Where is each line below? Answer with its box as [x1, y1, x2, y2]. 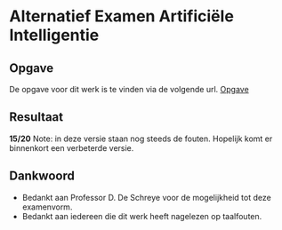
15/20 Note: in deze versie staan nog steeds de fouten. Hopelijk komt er [9, 133, 273, 144]
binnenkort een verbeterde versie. [9, 142, 134, 153]
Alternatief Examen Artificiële [9, 6, 234, 27]
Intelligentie [9, 25, 100, 45]
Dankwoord [9, 169, 76, 184]
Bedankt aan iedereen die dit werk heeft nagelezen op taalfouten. [21, 210, 262, 221]
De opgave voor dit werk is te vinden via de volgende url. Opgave [9, 84, 249, 94]
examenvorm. [21, 202, 73, 212]
